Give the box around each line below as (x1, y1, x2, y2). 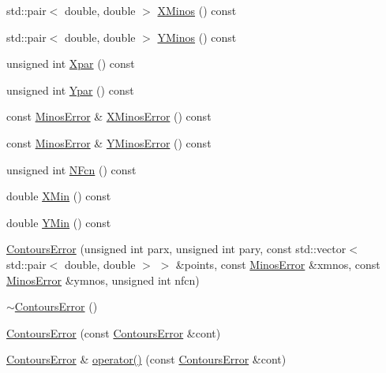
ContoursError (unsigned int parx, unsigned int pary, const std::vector (6, 241, 347, 257)
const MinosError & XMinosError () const (6, 108, 212, 125)
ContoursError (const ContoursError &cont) (6, 324, 221, 341)
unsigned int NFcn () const (6, 161, 137, 177)
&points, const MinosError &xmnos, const (175, 256, 380, 272)
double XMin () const (6, 188, 111, 204)
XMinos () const (157, 2, 237, 18)
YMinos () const (157, 28, 237, 45)
